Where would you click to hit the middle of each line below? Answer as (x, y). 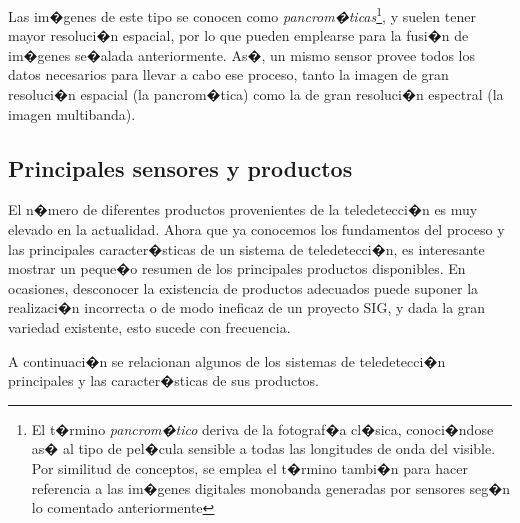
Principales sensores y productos (180, 167)
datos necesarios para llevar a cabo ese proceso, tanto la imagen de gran (228, 74)
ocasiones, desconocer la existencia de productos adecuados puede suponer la (243, 287)
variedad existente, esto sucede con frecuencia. (149, 326)
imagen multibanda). (72, 113)
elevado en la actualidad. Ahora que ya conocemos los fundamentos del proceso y (256, 229)
